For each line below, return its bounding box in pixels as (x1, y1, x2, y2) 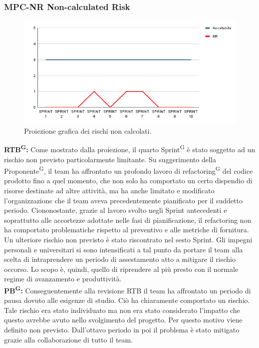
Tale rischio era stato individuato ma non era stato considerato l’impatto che (4, 304, 240, 315)
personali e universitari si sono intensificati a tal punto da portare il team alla (4, 244, 243, 254)
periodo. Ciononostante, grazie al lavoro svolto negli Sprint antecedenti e (4, 205, 227, 215)
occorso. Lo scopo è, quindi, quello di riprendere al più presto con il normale (4, 263, 238, 274)
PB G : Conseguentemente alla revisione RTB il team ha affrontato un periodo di (4, 283, 251, 295)
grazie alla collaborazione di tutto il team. (4, 334, 133, 344)
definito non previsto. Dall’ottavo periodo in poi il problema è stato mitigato (4, 324, 239, 334)
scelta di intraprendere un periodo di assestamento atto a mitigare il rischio (4, 254, 236, 264)
